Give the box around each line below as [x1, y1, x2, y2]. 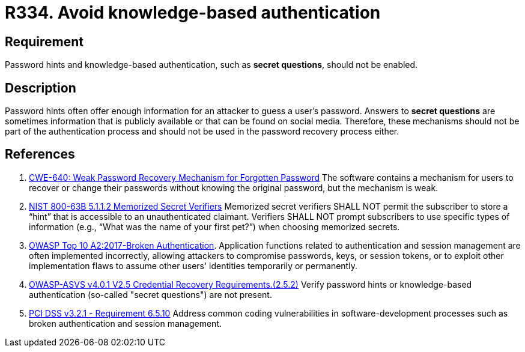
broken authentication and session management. [29, 318, 222, 329]
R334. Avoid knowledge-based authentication [5, 2, 381, 23]
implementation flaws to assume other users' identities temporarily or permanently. [29, 260, 357, 271]
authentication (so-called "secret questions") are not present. [29, 289, 272, 300]
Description [5, 80, 76, 96]
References [5, 147, 75, 162]
